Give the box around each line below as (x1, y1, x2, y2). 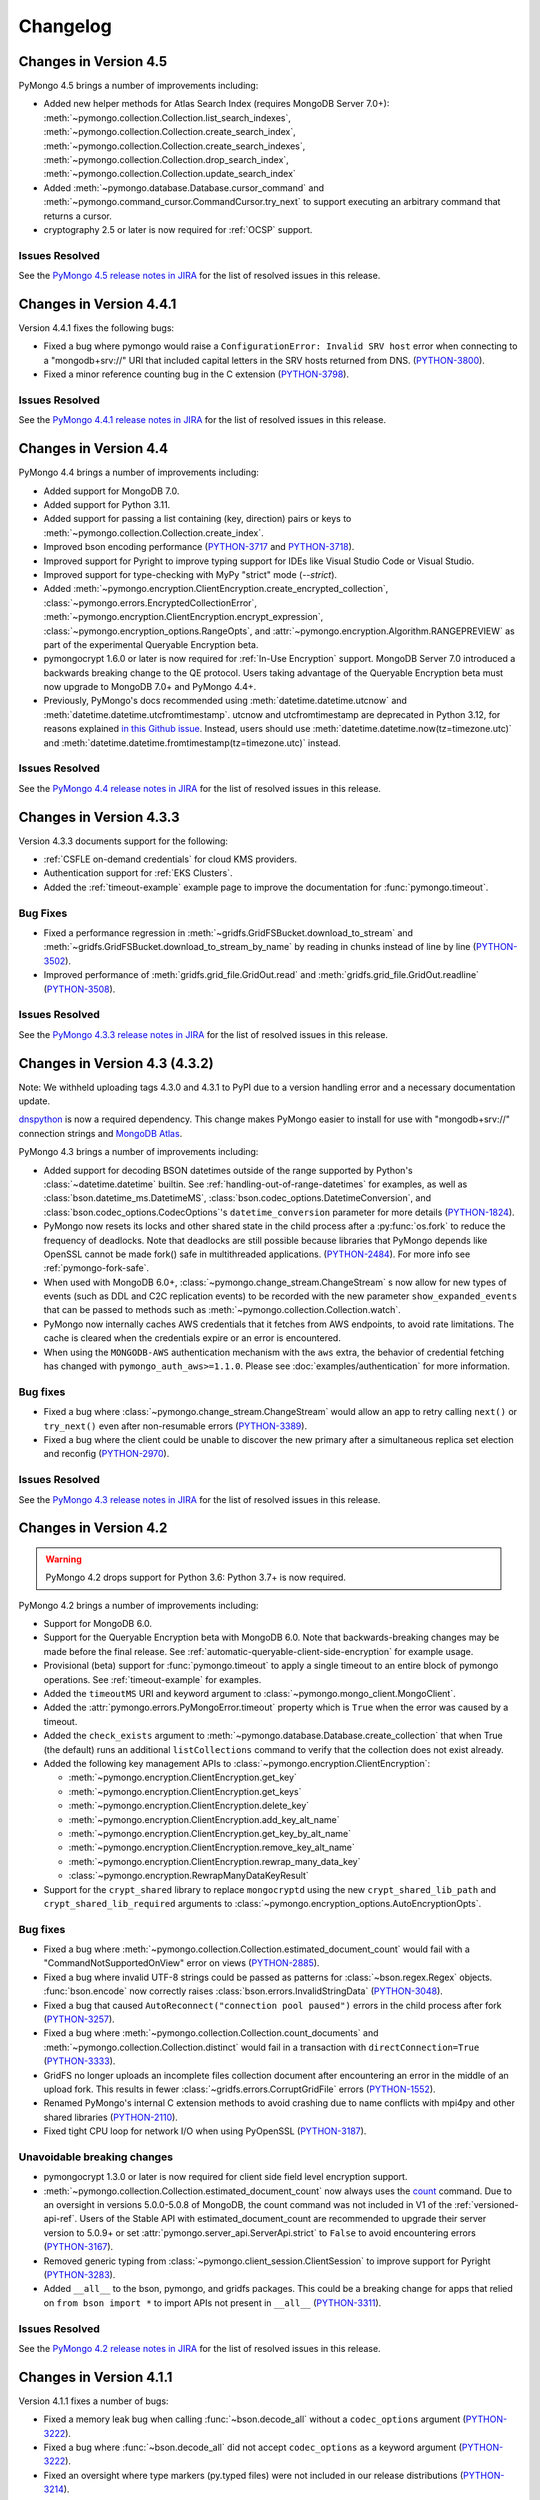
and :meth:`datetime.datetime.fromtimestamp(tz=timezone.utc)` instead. (43, 736, 342, 749)
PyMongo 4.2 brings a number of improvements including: (18, 1599, 259, 1611)
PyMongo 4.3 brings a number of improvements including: (18, 1146, 259, 1158)
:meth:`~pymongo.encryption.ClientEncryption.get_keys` (68, 1785, 302, 1797)
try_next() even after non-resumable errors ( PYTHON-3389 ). (43, 1420, 308, 1432)
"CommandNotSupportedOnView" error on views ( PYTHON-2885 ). (43, 1957, 320, 1969)
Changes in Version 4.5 (18, 53, 168, 70)
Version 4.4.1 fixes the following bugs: (18, 322, 175, 334)
